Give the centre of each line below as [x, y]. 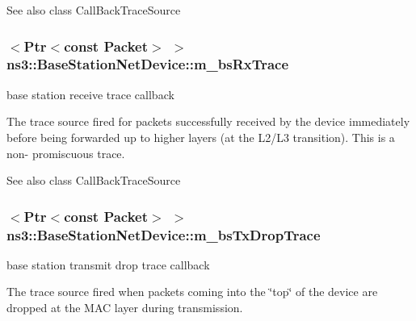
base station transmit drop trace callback [108, 264]
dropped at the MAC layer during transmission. [125, 308]
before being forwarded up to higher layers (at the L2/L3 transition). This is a [201, 137]
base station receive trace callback [90, 94]
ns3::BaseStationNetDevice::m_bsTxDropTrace [164, 234]
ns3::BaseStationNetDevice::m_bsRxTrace [148, 64]
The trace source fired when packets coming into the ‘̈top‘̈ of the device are [192, 292]
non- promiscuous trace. [66, 153]
